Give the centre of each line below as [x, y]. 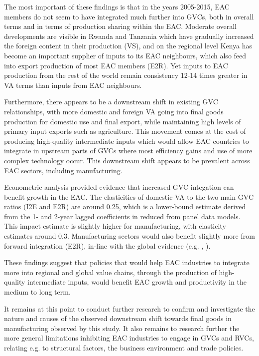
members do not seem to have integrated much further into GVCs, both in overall [129, 16]
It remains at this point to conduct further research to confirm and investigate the [129, 308]
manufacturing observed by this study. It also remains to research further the [122, 328]
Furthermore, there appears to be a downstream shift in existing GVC [111, 102]
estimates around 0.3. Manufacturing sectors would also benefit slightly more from [129, 236]
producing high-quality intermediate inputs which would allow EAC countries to [127, 141]
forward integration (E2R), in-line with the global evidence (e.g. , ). [107, 245]
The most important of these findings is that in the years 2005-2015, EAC [117, 6]
